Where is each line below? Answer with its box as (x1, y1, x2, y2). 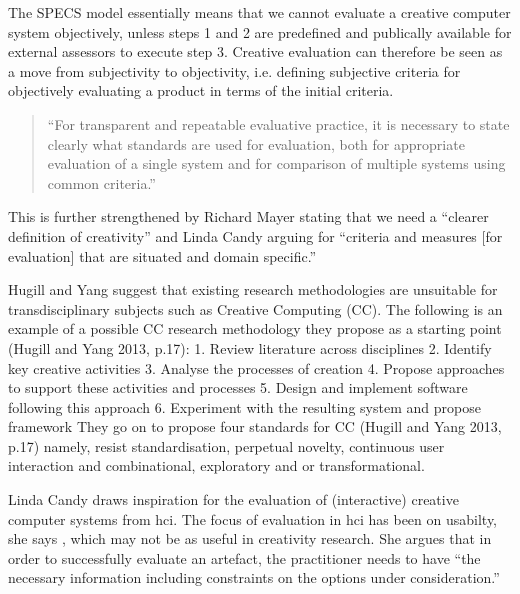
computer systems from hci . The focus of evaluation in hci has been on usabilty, (8, 508, 498, 529)
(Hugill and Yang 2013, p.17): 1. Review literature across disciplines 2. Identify (8, 337, 492, 358)
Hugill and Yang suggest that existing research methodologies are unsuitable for (8, 279, 498, 300)
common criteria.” (47, 172, 156, 193)
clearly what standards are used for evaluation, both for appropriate (47, 133, 465, 154)
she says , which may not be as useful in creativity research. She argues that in (8, 528, 492, 549)
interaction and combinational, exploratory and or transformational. (8, 455, 425, 476)
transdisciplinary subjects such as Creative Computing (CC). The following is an (8, 298, 503, 319)
